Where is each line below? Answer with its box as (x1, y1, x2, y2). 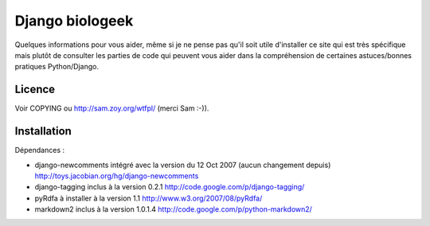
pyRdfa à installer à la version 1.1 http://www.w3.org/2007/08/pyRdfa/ (34, 193, 263, 203)
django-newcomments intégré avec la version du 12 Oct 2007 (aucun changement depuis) (34, 160, 331, 169)
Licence (14, 83, 56, 96)
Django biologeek (14, 12, 134, 29)
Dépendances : (14, 146, 65, 155)
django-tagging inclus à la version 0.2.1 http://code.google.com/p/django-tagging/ (34, 182, 305, 192)
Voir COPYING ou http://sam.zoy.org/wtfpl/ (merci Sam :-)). (14, 103, 209, 113)
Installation (14, 124, 72, 138)
